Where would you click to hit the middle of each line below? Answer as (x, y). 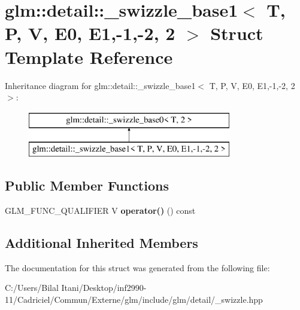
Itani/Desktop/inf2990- (104, 288)
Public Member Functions (87, 185)
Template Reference (89, 56)
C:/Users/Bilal (32, 288)
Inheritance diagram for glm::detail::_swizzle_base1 (100, 85)
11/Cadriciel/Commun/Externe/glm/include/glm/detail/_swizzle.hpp (134, 300)
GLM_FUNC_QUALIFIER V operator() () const (100, 211)
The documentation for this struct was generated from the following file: (137, 267)
